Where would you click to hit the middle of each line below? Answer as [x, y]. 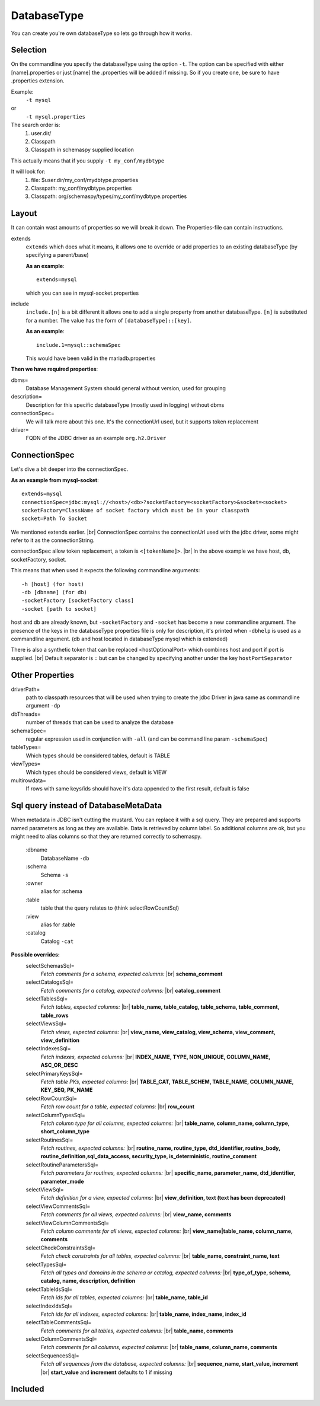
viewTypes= [26, 764]
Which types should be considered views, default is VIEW [96, 772]
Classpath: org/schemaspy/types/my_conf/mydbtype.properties [109, 196]
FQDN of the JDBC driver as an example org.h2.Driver [96, 438]
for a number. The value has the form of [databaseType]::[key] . [109, 320]
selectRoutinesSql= [49, 1140]
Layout [24, 213]
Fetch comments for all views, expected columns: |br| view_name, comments [136, 1214]
